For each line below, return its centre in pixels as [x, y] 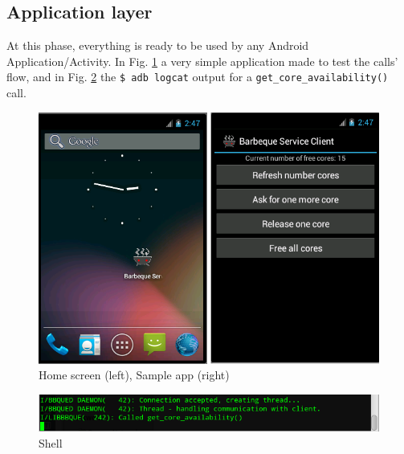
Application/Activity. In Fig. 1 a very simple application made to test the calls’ [202, 61]
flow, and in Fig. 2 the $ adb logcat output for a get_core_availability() [198, 77]
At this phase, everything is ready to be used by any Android [158, 45]
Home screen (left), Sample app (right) [134, 375]
